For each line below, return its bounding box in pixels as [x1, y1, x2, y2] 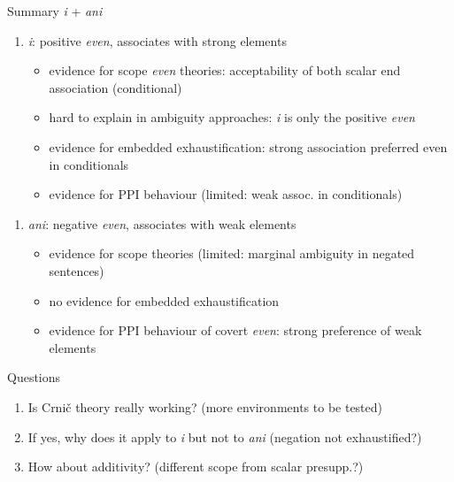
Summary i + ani [7, 2, 103, 19]
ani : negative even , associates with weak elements [27, 214, 296, 233]
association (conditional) [49, 78, 182, 96]
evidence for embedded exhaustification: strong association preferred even [49, 137, 448, 156]
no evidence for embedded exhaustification [49, 291, 280, 310]
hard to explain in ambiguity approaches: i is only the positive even [49, 108, 415, 126]
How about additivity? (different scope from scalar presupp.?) [27, 457, 364, 476]
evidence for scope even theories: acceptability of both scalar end [49, 61, 401, 80]
